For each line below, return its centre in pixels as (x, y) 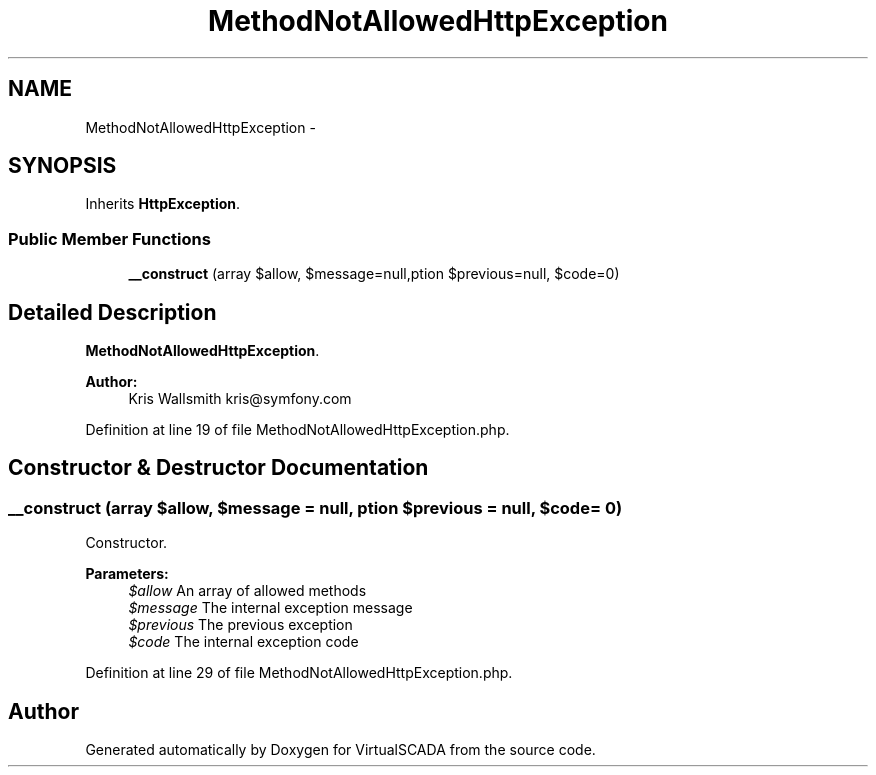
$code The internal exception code (243, 642)
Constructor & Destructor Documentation (218, 468)
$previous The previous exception (240, 625)
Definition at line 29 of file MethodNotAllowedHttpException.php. (299, 673)
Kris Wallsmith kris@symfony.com (240, 399)
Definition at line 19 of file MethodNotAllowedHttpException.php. (297, 430)
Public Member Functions (109, 238)
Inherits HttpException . (163, 204)
